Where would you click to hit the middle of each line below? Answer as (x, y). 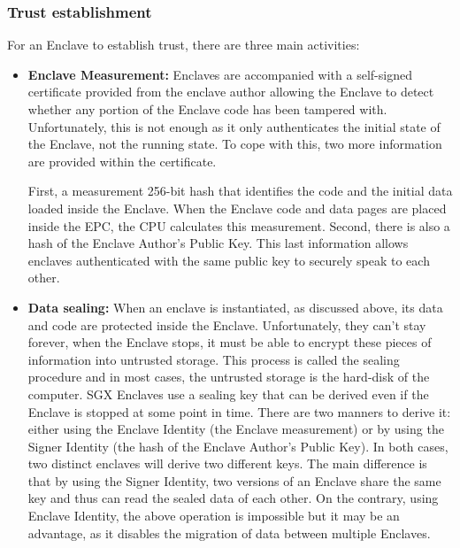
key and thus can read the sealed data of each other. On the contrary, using (233, 498)
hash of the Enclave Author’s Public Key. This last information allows (218, 243)
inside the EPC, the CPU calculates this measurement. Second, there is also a (239, 225)
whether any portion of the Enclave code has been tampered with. (207, 109)
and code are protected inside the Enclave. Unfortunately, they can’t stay (227, 324)
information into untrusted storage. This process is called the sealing (214, 359)
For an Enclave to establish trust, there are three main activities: (184, 45)
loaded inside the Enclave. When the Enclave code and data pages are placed (237, 208)
